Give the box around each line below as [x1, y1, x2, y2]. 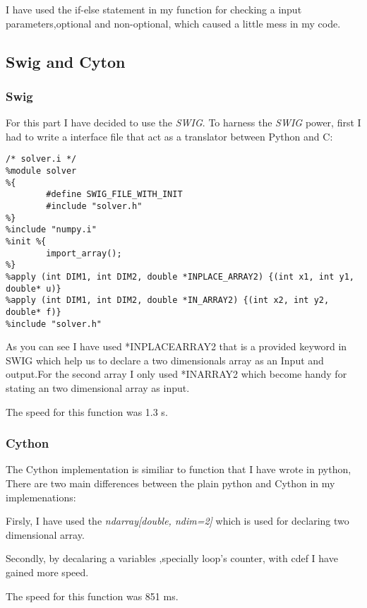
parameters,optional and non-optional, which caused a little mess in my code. [6, 16, 341, 30]
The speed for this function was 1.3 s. [6, 404, 168, 419]
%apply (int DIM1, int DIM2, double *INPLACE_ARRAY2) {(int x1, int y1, [6, 271, 354, 282]
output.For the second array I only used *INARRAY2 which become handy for [6, 366, 347, 381]
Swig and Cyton [6, 50, 126, 72]
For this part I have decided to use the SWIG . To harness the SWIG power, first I [6, 115, 361, 130]
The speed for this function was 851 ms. [6, 588, 179, 603]
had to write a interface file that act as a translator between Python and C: [6, 129, 333, 143]
